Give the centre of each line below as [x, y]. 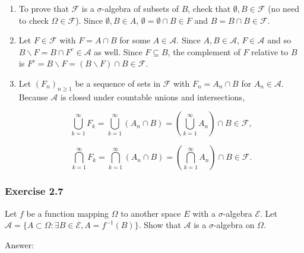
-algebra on [234, 225]
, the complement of [204, 51]
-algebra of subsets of [140, 8]
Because [33, 97]
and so [279, 40]
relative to [270, 51]
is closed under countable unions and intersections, [153, 97]
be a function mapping [68, 213]
